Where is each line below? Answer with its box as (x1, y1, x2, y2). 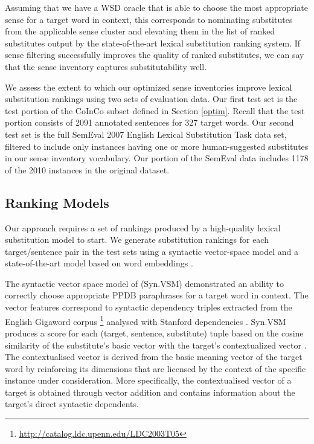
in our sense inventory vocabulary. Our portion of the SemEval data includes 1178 (5, 152, 309, 164)
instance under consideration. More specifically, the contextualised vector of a (5, 374, 292, 387)
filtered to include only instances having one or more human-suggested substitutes (5, 140, 309, 152)
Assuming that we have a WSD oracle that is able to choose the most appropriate (5, 1, 308, 13)
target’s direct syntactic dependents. (5, 397, 139, 410)
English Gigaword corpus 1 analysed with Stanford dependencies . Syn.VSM (5, 313, 286, 327)
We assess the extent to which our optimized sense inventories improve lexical (5, 80, 292, 93)
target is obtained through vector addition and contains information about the (5, 385, 295, 398)
